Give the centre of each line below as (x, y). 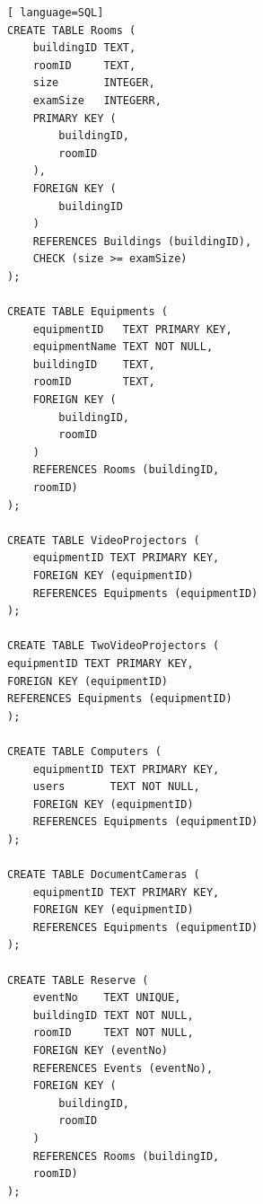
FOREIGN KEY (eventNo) (100, 1051)
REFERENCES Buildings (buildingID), (142, 241)
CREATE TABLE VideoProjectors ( (104, 540)
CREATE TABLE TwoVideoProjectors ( (114, 646)
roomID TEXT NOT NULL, (113, 1033)
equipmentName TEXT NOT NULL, (123, 347)
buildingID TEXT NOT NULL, (113, 1015)
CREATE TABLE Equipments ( (88, 312)
